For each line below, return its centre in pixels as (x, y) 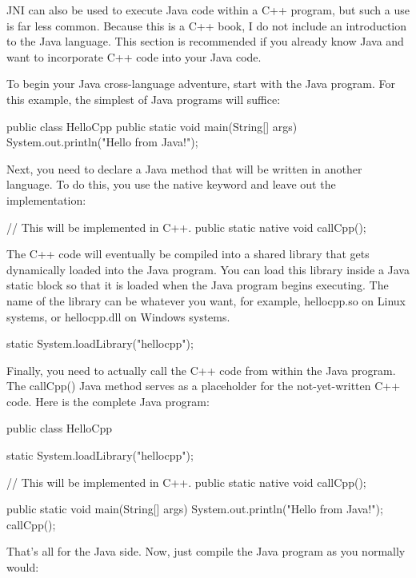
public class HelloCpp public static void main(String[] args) (152, 126)
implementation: (46, 199)
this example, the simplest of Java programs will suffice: (144, 99)
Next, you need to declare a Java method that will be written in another (184, 168)
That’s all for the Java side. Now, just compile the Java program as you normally (206, 551)
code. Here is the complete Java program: (108, 401)
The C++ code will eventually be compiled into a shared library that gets (188, 254)
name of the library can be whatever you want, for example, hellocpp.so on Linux (206, 300)
